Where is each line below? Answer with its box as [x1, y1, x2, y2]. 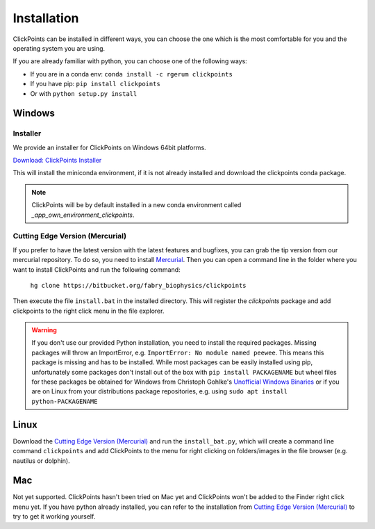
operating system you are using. [12, 44, 106, 52]
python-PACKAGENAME [31, 397, 98, 405]
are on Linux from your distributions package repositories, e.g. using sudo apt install [31, 387, 288, 396]
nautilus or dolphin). [12, 456, 70, 465]
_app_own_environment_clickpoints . [31, 211, 135, 219]
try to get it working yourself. [12, 512, 96, 521]
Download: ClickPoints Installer [12, 156, 102, 165]
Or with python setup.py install [30, 89, 137, 97]
